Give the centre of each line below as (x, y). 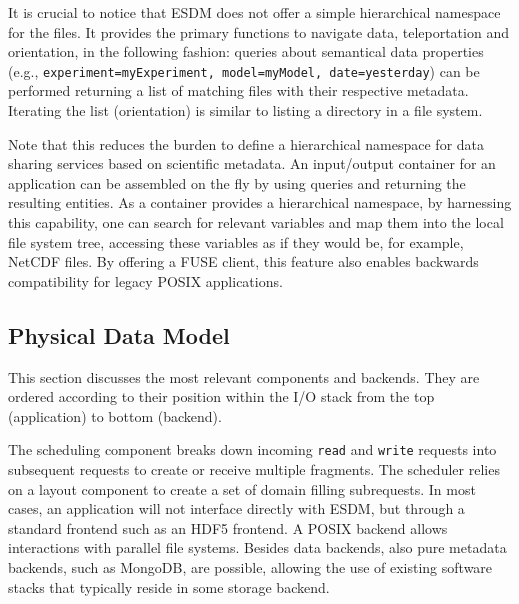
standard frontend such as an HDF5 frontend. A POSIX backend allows (228, 527)
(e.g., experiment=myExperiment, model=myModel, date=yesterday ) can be (244, 70)
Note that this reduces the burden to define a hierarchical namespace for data (246, 143)
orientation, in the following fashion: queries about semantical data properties (246, 51)
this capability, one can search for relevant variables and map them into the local (256, 222)
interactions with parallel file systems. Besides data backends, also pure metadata (257, 547)
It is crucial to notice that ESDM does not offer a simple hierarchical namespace (254, 12)
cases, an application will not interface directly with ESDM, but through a (236, 508)
